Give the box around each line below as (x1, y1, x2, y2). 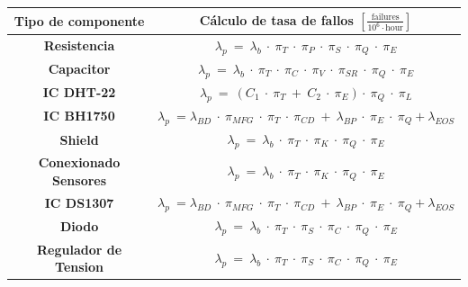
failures (371, 12, 400, 22)
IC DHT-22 (42, 83, 116, 102)
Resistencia (43, 36, 115, 55)
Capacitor (48, 59, 111, 78)
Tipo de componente (13, 11, 145, 30)
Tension (55, 257, 104, 276)
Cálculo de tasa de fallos (199, 10, 354, 29)
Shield (59, 130, 99, 148)
